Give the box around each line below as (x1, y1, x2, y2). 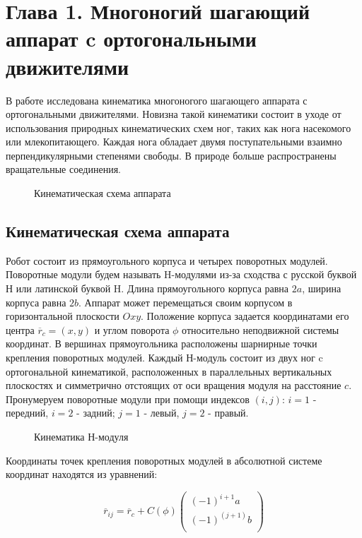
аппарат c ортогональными (6, 24, 257, 53)
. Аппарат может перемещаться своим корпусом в (78, 294, 293, 309)
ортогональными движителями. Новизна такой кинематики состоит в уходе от (6, 107, 341, 121)
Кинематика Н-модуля (34, 429, 129, 443)
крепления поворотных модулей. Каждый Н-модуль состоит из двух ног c (6, 350, 323, 365)
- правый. (208, 405, 249, 420)
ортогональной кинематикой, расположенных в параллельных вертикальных (6, 364, 332, 378)
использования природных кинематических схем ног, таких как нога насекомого (6, 120, 351, 135)
